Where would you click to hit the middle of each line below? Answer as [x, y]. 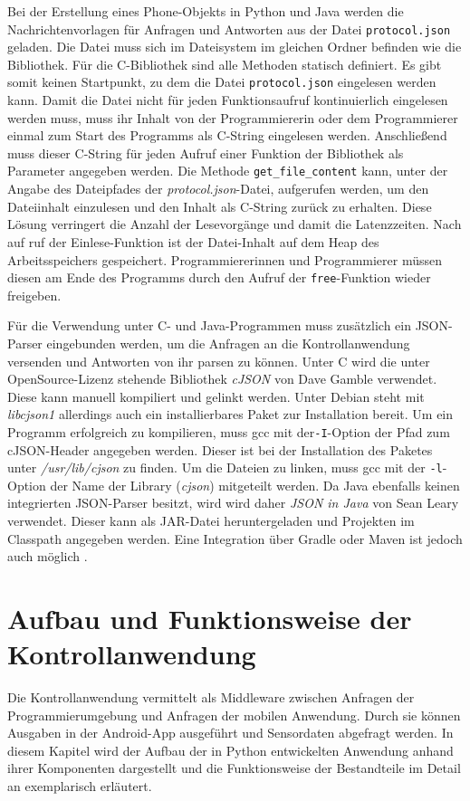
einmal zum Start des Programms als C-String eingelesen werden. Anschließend [227, 135]
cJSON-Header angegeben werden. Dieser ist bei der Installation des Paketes [220, 449]
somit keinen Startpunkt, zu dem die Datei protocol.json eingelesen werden [222, 82]
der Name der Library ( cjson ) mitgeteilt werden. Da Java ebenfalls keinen [255, 485]
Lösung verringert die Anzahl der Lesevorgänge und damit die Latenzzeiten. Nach [235, 224]
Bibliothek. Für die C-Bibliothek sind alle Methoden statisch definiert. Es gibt [225, 64]
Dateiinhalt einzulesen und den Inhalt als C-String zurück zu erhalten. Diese [220, 206]
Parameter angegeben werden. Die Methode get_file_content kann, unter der [228, 171]
